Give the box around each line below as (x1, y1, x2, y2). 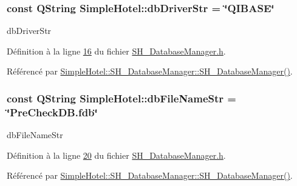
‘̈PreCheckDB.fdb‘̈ (7, 104, 98, 119)
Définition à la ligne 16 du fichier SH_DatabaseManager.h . (7, 44, 226, 57)
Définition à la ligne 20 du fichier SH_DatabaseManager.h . (7, 148, 226, 161)
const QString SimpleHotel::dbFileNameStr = (7, 90, 236, 105)
